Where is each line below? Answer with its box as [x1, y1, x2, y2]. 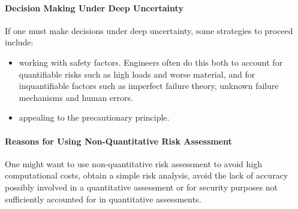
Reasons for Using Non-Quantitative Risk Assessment [5, 134, 232, 147]
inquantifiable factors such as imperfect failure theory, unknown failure [19, 79, 279, 92]
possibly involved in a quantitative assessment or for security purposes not [5, 180, 278, 193]
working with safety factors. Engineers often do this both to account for [19, 56, 283, 68]
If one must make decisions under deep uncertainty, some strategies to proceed [5, 24, 293, 36]
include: [5, 36, 34, 48]
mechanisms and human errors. [19, 91, 133, 103]
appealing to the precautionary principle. [19, 111, 170, 124]
